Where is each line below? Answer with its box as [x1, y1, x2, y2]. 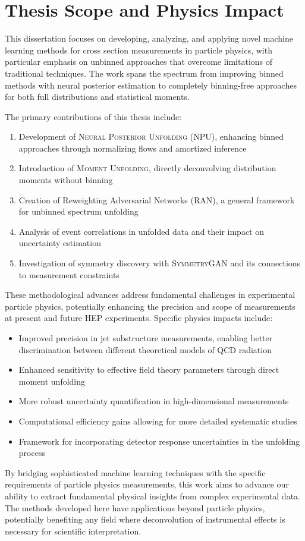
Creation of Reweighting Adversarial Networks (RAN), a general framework [18, 193, 295, 206]
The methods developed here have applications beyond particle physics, [5, 501, 265, 514]
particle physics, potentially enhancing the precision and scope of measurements [5, 300, 296, 312]
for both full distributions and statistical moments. [5, 90, 190, 103]
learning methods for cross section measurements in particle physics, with [5, 43, 272, 56]
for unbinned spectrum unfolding [18, 205, 139, 218]
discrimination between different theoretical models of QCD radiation [18, 343, 272, 356]
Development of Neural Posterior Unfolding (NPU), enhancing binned [18, 130, 284, 143]
